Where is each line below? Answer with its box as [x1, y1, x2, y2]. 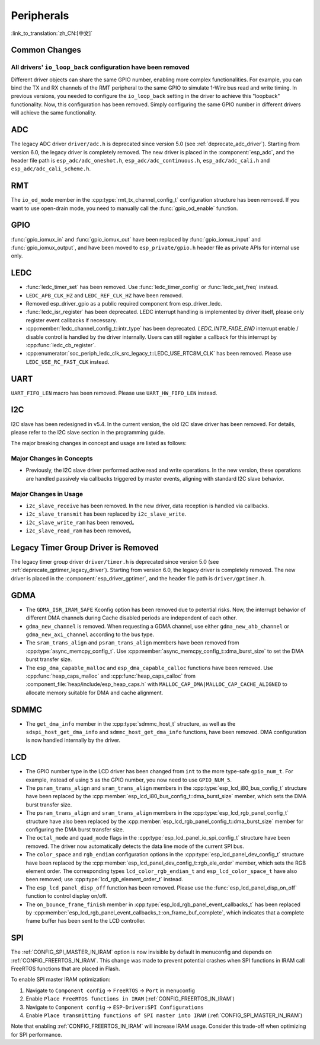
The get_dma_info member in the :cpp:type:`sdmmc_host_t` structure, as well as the [25, 720, 236, 727]
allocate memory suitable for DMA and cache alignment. [25, 689, 164, 696]
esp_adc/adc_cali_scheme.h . [11, 165, 91, 172]
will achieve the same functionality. [11, 109, 97, 116]
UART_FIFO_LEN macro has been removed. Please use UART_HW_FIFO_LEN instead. [11, 389, 217, 396]
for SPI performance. [11, 1031, 62, 1038]
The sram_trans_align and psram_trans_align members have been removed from [25, 639, 239, 646]
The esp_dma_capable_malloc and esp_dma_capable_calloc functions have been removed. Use [25, 664, 274, 671]
